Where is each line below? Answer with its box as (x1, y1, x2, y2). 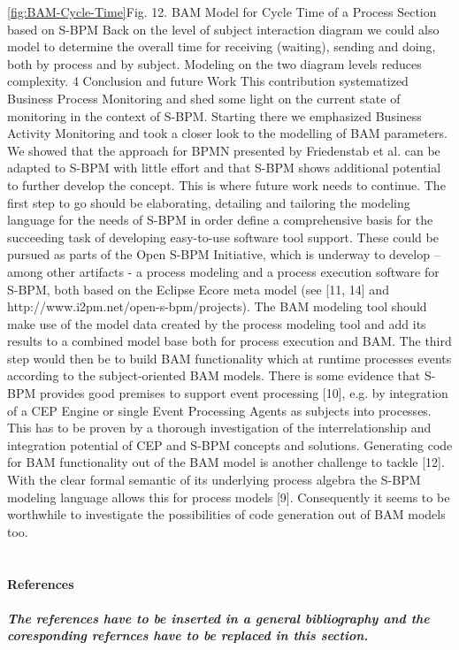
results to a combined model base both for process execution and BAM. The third (7, 332, 452, 350)
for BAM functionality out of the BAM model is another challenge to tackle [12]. (7, 453, 445, 471)
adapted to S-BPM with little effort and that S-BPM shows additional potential (7, 158, 441, 177)
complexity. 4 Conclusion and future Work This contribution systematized (7, 72, 409, 90)
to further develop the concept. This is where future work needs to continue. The (7, 175, 446, 194)
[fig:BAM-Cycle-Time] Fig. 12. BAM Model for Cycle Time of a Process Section (7, 3, 437, 20)
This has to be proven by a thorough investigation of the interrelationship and (7, 418, 432, 437)
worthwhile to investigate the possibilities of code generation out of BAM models (7, 505, 446, 524)
